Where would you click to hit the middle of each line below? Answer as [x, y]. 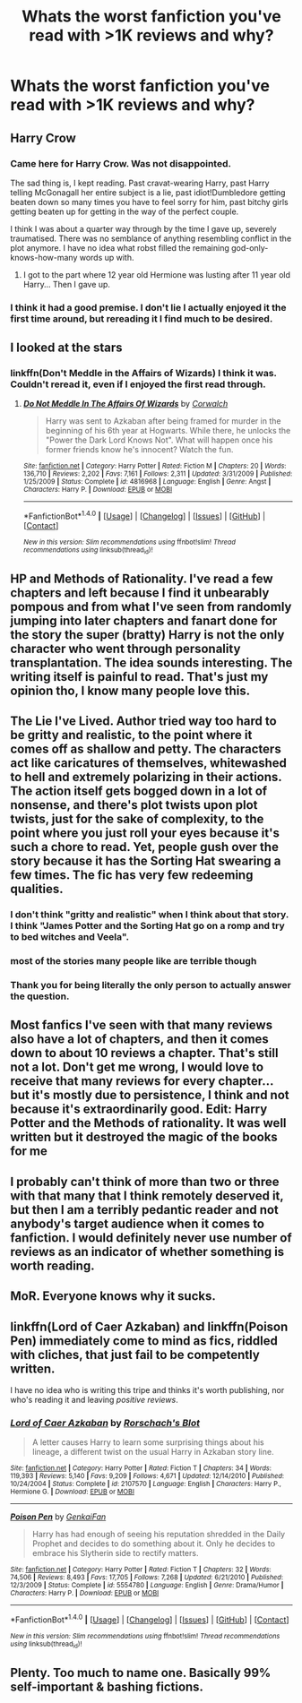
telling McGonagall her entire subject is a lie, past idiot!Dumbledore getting [148, 192]
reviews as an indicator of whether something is [147, 1251]
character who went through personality [125, 648]
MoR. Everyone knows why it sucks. [113, 1296]
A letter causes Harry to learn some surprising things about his [148, 1442]
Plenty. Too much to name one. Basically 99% [141, 1673]
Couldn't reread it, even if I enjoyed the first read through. [138, 384]
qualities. [37, 889]
